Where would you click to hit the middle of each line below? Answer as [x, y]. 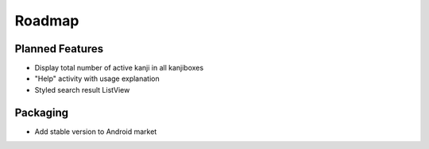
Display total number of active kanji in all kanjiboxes [119, 68]
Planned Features [59, 49]
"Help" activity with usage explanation [97, 78]
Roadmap [47, 21]
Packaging [42, 112]
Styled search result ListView [82, 90]
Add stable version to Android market [96, 132]
